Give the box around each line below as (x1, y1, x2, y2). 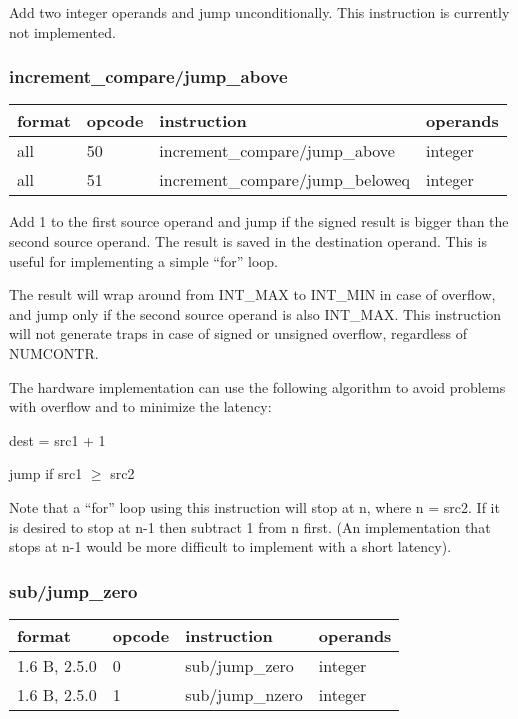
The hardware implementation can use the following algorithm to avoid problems (9, 376, 506, 397)
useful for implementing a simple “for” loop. (9, 250, 278, 271)
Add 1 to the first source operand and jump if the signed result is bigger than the (9, 211, 509, 232)
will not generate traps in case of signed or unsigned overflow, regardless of (9, 323, 468, 344)
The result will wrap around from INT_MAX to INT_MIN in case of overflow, (9, 284, 496, 305)
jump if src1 (9, 463, 83, 484)
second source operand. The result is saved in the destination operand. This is (9, 231, 487, 251)
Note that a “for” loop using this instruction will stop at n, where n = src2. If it (9, 496, 500, 517)
